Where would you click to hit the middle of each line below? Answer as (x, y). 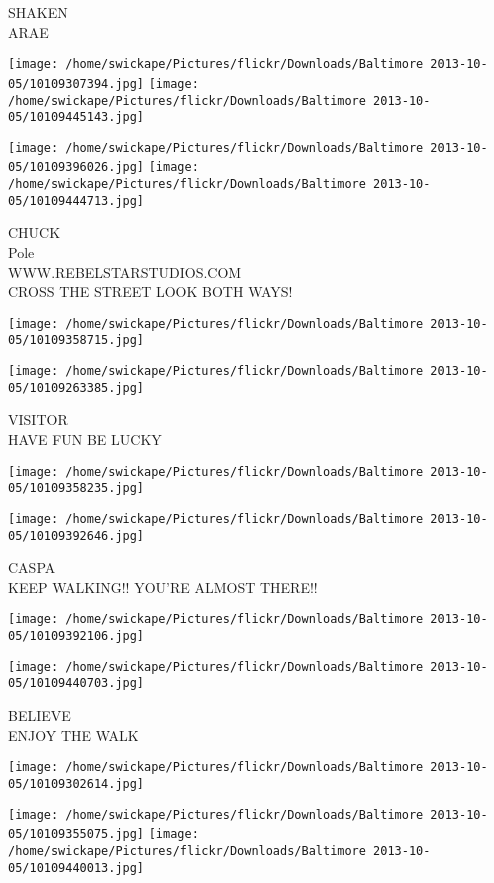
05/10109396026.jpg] (76, 167)
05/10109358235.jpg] (76, 488)
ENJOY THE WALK (73, 734)
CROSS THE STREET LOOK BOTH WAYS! (150, 291)
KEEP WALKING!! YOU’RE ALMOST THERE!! (163, 586)
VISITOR (38, 419)
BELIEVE (39, 715)
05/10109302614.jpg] (76, 783)
